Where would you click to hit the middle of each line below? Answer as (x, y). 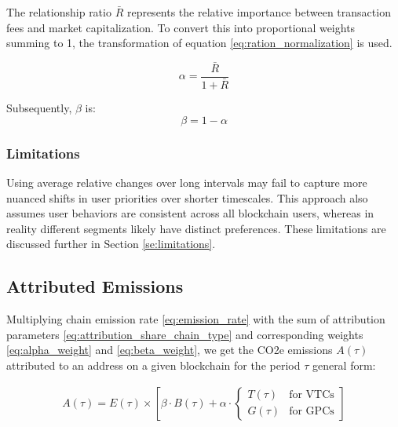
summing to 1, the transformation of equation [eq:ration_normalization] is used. (199, 43)
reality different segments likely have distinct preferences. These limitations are (196, 228)
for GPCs (312, 412)
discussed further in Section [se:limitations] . (111, 244)
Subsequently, (39, 108)
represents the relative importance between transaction (259, 12)
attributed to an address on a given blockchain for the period (153, 365)
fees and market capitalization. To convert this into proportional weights (181, 27)
